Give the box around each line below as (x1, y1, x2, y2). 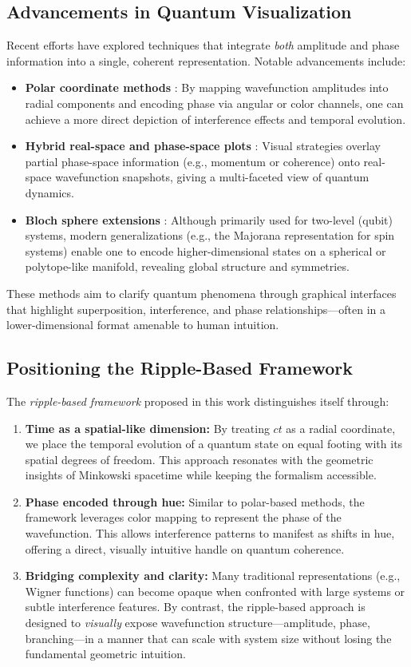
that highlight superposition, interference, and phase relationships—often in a (6, 300, 386, 317)
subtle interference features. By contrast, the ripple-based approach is (25, 598, 366, 615)
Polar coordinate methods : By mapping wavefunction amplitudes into (25, 79, 389, 96)
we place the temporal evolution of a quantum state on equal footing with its (25, 435, 403, 452)
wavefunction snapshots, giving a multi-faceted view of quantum (55, 169, 370, 185)
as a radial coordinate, (286, 419, 396, 436)
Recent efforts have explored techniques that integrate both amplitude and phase (6, 37, 400, 54)
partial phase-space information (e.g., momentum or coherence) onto (25, 153, 360, 169)
